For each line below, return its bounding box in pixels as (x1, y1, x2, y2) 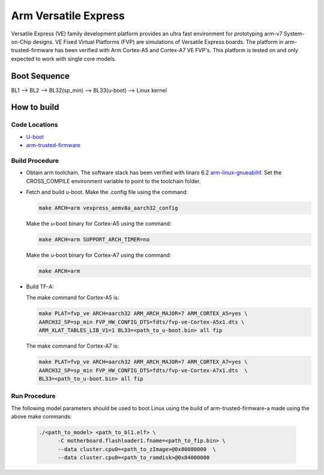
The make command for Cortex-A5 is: (26, 294, 119, 301)
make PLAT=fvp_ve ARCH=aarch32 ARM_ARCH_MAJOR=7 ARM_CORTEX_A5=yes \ (38, 310, 248, 317)
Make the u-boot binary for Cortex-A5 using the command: (26, 220, 172, 228)
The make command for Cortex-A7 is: (26, 342, 119, 349)
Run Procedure (11, 392, 56, 401)
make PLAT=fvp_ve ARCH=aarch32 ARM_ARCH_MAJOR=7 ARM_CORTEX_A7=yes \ (38, 359, 248, 366)
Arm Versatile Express (11, 9, 125, 22)
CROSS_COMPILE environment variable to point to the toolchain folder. (26, 177, 201, 184)
